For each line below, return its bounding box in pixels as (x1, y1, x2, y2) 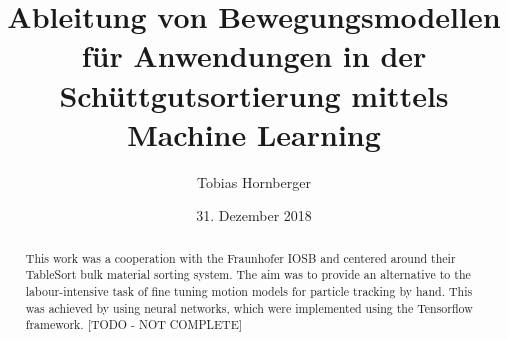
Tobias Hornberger (197, 171, 311, 192)
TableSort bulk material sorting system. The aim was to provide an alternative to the (25, 266, 471, 283)
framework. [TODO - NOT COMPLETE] (25, 316, 243, 333)
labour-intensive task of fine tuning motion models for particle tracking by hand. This (25, 282, 473, 299)
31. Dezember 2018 (196, 205, 312, 226)
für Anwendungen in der (81, 35, 427, 76)
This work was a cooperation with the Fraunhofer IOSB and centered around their (25, 249, 456, 266)
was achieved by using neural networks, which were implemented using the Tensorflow (25, 299, 473, 316)
